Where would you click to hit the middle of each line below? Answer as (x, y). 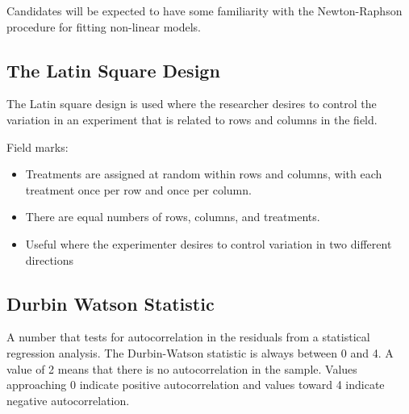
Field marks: (38, 146)
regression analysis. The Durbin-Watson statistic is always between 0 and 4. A (200, 352)
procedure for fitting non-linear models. (104, 26)
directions (50, 259)
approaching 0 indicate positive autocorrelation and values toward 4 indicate (196, 385)
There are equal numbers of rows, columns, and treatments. (173, 217)
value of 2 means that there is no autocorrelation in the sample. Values (182, 368)
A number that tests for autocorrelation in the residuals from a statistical (188, 337)
